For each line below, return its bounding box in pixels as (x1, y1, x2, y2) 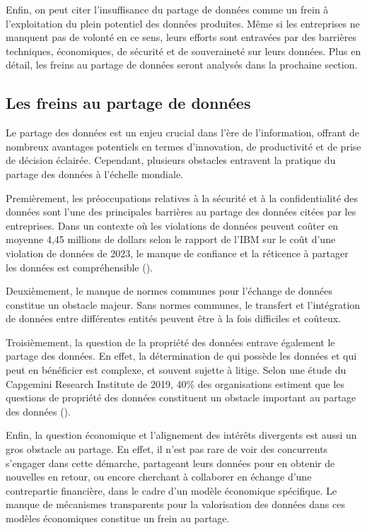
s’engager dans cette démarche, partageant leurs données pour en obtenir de (6, 455, 335, 470)
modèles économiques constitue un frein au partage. (6, 511, 230, 526)
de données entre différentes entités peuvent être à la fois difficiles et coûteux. (6, 311, 342, 326)
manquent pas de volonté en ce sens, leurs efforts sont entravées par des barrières (6, 30, 356, 45)
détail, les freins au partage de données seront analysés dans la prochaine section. (6, 57, 358, 72)
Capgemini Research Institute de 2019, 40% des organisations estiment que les (6, 376, 345, 391)
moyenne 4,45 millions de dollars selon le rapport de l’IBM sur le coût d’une (6, 232, 336, 247)
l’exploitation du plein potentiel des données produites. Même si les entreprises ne (6, 16, 360, 30)
